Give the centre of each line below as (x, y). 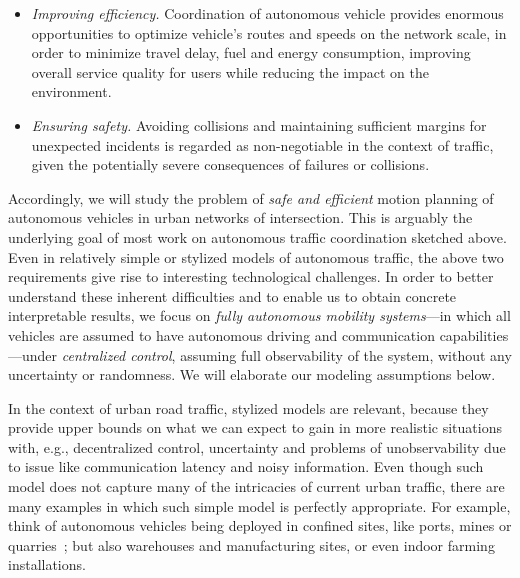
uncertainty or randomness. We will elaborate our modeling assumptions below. (252, 374)
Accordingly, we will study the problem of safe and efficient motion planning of (251, 197)
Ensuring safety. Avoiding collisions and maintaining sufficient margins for (259, 124)
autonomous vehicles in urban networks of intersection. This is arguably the (240, 217)
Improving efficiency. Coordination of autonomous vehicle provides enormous (267, 13)
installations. (47, 564)
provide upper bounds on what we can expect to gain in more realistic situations (255, 427)
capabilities (474, 334)
